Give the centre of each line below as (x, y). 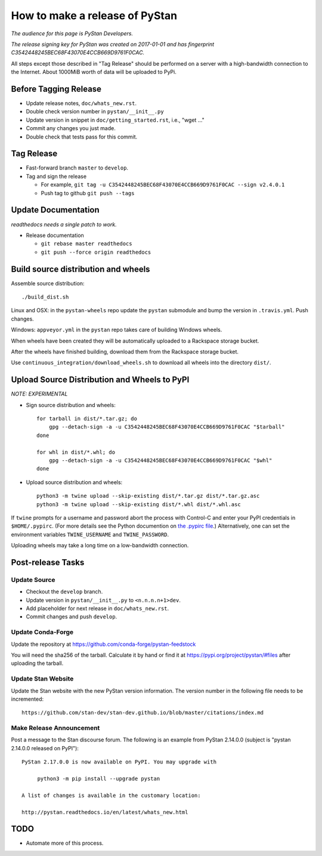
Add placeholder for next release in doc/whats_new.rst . (97, 608)
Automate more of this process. (65, 843)
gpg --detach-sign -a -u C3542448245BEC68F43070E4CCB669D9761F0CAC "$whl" (160, 461)
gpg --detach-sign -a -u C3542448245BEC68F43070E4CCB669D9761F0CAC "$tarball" (167, 427)
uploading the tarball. (37, 663)
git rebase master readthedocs (86, 244)
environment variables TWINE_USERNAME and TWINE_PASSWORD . (90, 534)
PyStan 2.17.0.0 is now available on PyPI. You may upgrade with (119, 762)
